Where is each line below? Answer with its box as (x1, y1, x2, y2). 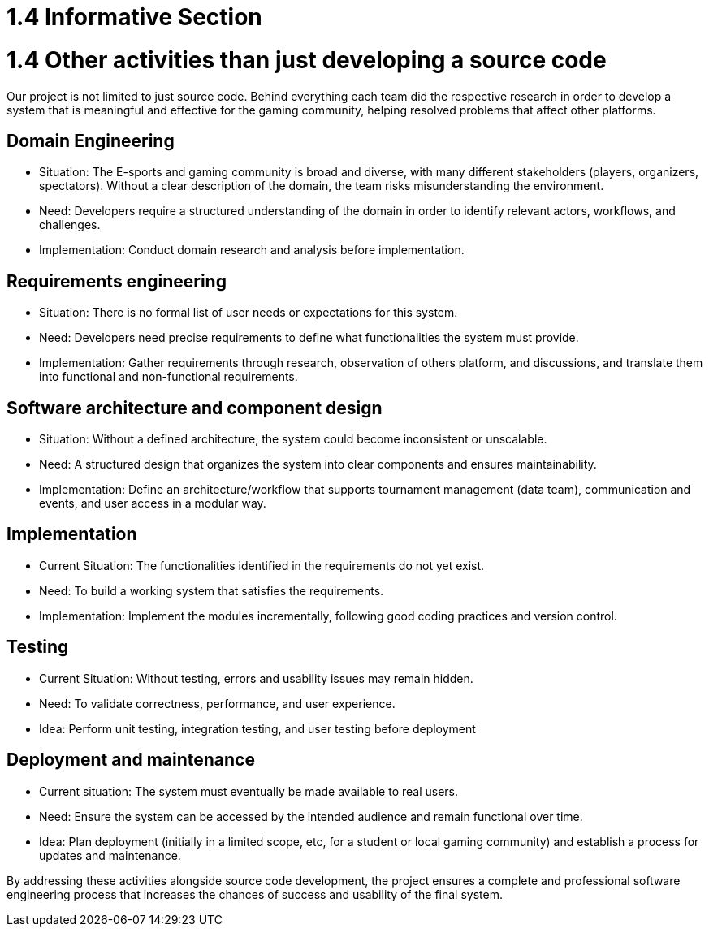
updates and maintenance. (39, 848, 181, 862)
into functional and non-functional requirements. (39, 369, 298, 384)
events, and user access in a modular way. (39, 496, 266, 511)
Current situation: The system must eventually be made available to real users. (39, 784, 459, 798)
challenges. (39, 218, 101, 232)
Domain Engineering (6, 130, 175, 151)
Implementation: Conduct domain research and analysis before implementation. (39, 243, 465, 257)
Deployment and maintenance (6, 749, 255, 771)
